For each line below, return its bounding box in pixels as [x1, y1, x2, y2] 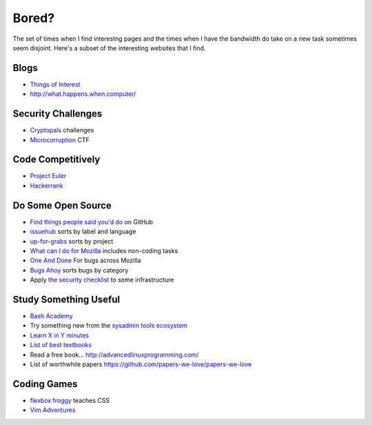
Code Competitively [12, 154, 101, 166]
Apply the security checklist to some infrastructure [30, 276, 174, 284]
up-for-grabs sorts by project [30, 237, 114, 245]
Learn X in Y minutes [30, 331, 90, 339]
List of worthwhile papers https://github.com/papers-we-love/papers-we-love [30, 359, 252, 368]
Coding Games [12, 378, 79, 390]
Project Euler [30, 172, 67, 180]
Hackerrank [30, 181, 63, 190]
